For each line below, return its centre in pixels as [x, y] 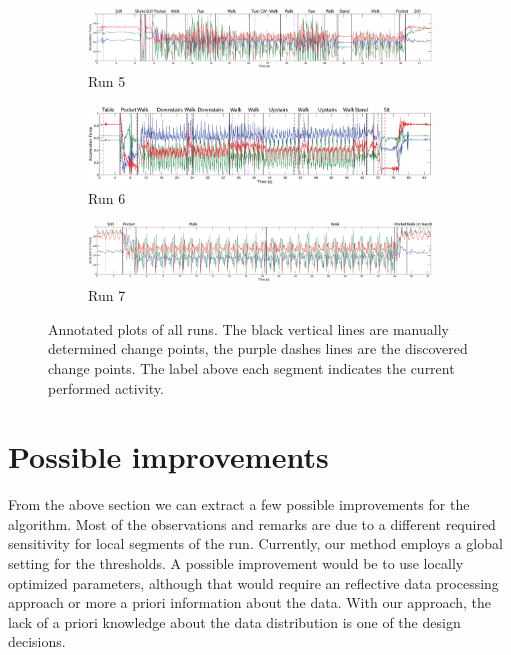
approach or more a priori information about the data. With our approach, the [249, 602]
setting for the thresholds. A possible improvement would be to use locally [236, 563]
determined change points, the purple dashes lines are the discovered [258, 348]
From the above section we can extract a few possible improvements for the [239, 504]
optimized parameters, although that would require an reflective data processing [253, 582]
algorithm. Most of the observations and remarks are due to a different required [252, 523]
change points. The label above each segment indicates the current [251, 367]
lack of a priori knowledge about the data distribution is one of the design [234, 621]
